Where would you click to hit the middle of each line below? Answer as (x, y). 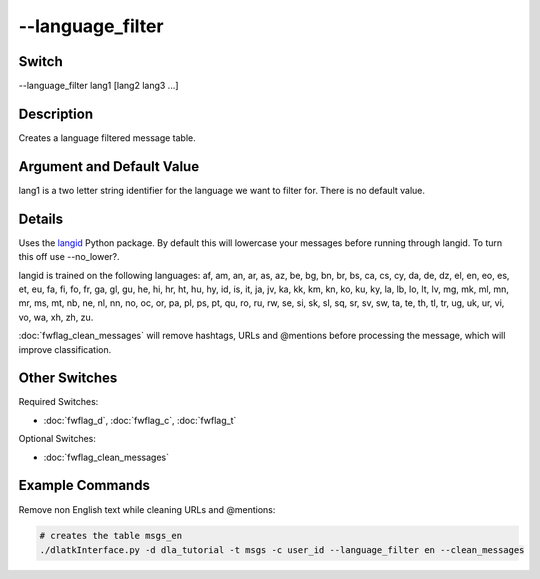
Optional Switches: (57, 439)
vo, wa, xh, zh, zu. (56, 317)
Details (41, 218)
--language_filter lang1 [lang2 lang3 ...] (98, 86)
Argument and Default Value (109, 166)
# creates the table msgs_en (111, 536)
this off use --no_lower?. (69, 257)
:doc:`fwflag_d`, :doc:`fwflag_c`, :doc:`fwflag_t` (140, 420)
